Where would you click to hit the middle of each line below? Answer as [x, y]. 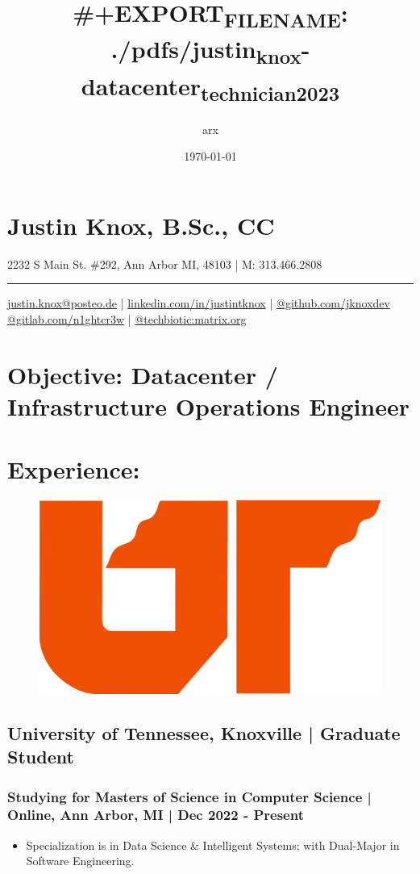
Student [41, 757]
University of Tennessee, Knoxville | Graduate [204, 732]
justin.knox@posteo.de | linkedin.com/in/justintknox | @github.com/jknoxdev [199, 303]
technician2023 [270, 93]
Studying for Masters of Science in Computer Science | [189, 796]
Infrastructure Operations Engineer [209, 406]
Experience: [74, 469]
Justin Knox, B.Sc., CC [141, 225]
